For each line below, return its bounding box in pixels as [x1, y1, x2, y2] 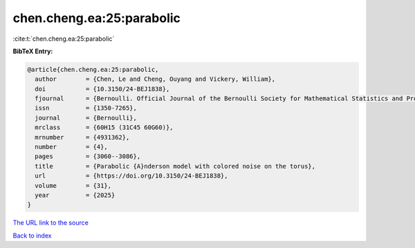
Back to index [12, 231, 52, 240]
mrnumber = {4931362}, [35, 133, 130, 141]
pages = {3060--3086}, [35, 153, 141, 160]
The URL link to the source [12, 218, 89, 227]
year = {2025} [35, 191, 116, 199]
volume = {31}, [35, 182, 112, 189]
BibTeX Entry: [12, 47, 53, 55]
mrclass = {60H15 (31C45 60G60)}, [35, 124, 174, 131]
